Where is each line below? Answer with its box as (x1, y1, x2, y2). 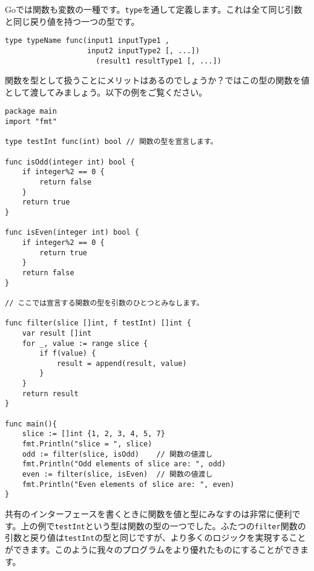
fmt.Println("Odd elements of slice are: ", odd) (22, 460, 226, 469)
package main (5, 107, 57, 116)
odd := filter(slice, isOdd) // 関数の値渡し (22, 449, 213, 458)
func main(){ (5, 419, 57, 428)
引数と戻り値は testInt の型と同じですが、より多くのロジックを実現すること (5, 531, 306, 544)
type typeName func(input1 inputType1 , (5, 36, 170, 45)
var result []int (22, 328, 92, 338)
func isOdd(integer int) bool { (5, 157, 135, 166)
